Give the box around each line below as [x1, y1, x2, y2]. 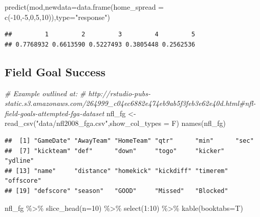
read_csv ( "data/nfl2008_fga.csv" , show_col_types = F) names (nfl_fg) [5, 118, 226, 128]
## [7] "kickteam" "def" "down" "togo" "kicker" [5, 147, 225, 155]
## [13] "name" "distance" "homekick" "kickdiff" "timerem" [5, 167, 228, 175]
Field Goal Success [5, 63, 106, 79]
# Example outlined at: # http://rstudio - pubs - [5, 88, 150, 98]
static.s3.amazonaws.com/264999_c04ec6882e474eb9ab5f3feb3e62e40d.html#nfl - [5, 98, 256, 108]
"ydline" [5, 157, 34, 165]
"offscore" [5, 177, 41, 185]
